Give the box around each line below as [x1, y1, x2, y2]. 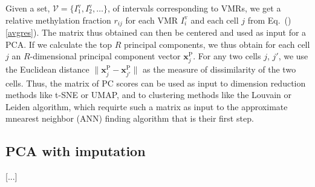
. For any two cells [193, 50, 261, 62]
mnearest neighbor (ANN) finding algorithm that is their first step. [5, 112, 254, 125]
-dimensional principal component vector [30, 50, 181, 62]
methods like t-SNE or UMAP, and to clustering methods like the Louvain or [5, 88, 292, 101]
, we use [278, 50, 308, 62]
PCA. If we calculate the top [5, 38, 112, 50]
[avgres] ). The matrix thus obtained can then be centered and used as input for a [5, 26, 307, 39]
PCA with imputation [5, 142, 146, 160]
